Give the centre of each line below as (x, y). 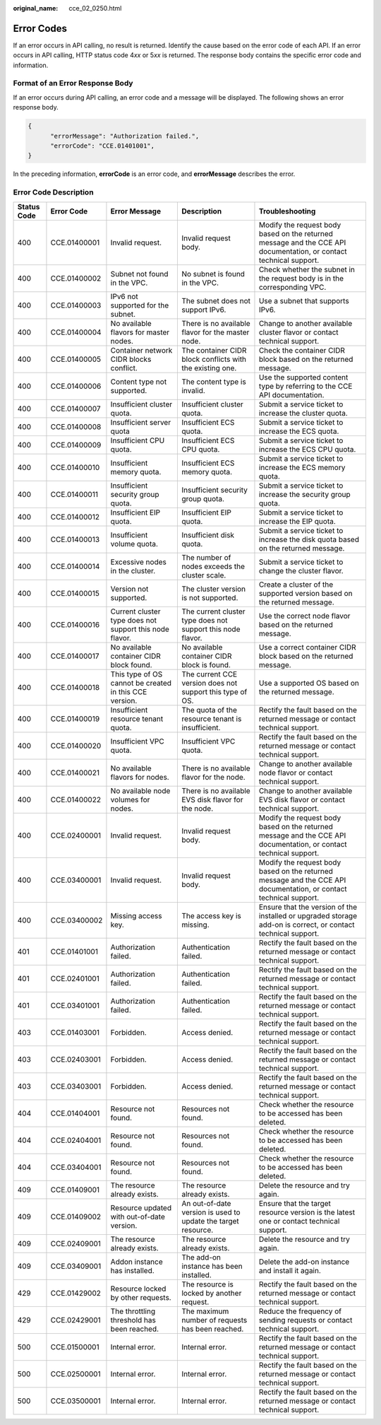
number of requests (214, 1320)
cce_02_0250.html (95, 8)
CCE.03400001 (76, 880)
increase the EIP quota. (297, 521)
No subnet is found (213, 274)
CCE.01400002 (76, 278)
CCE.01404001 (75, 1113)
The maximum (205, 1311)
